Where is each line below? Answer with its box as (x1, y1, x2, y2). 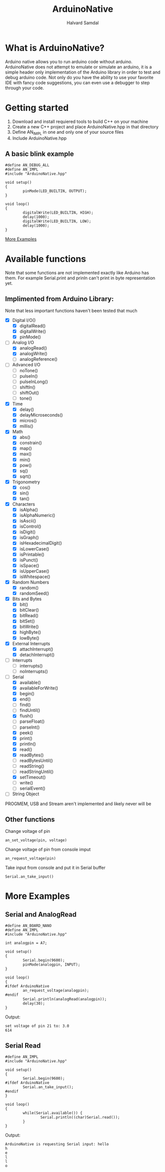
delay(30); (23, 1001, 45, 1006)
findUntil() (19, 707, 40, 713)
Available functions (5, 253, 86, 265)
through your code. (5, 85, 44, 91)
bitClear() (19, 607, 39, 613)
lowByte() (19, 635, 39, 641)
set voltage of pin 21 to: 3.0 (5, 1023, 69, 1029)
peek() (19, 730, 33, 736)
